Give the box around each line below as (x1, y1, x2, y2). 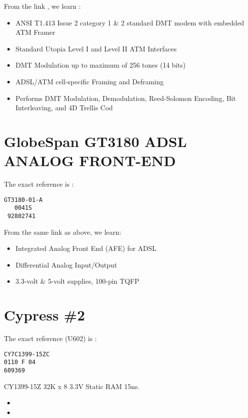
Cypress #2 (4, 305, 85, 325)
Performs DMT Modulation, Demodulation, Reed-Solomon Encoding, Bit (15, 93, 236, 103)
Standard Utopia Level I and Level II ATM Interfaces (15, 43, 177, 53)
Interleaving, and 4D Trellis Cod (15, 102, 113, 113)
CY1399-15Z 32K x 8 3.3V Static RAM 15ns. (4, 381, 140, 391)
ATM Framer (15, 27, 55, 37)
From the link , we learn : (4, 1, 81, 11)
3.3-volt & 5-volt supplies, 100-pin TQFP (15, 276, 139, 286)
